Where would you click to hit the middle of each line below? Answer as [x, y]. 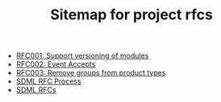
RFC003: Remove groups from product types [91, 73]
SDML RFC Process [49, 81]
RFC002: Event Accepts [56, 64]
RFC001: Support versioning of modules [82, 56]
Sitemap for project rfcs [131, 15]
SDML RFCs [36, 90]
